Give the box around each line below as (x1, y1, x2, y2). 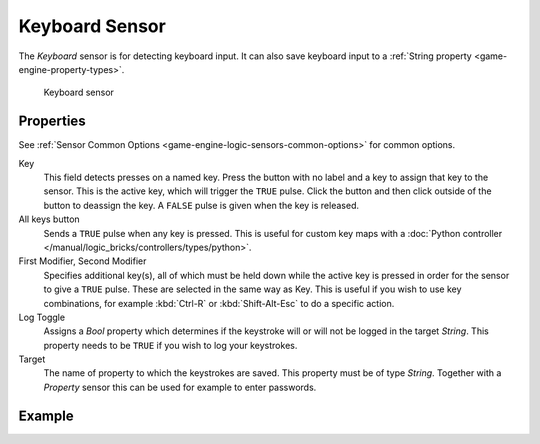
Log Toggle (18, 311, 65, 323)
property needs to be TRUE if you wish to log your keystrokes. (43, 339, 298, 351)
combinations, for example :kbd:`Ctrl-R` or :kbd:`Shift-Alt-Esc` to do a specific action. (43, 297, 395, 309)
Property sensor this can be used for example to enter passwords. (43, 381, 317, 393)
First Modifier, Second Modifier (18, 255, 147, 267)
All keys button (18, 213, 80, 225)
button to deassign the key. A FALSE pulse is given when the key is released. (43, 199, 360, 211)
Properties (18, 113, 86, 130)
